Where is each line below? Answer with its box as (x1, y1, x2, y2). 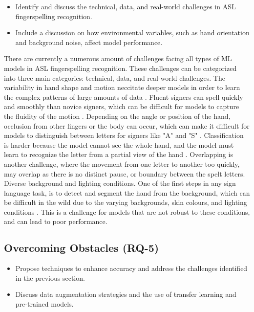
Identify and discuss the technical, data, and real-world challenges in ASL (15, 1, 236, 11)
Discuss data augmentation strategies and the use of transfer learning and (15, 289, 236, 299)
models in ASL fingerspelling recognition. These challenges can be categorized (4, 63, 237, 73)
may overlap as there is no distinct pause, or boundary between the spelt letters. (4, 168, 245, 178)
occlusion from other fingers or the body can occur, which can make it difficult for (4, 120, 250, 131)
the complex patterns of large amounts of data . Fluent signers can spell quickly (4, 91, 243, 102)
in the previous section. (15, 272, 85, 283)
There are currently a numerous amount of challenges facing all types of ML (4, 53, 232, 64)
